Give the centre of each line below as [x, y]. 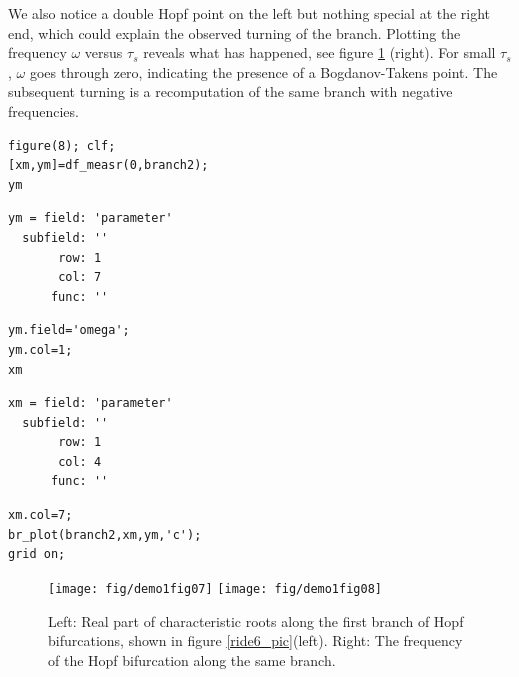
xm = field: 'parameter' [90, 403]
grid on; [37, 554]
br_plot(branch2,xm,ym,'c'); [105, 534]
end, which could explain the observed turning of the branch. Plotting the [234, 32]
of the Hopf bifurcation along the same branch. [192, 659]
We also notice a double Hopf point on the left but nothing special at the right [249, 13]
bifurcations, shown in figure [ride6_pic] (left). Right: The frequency [255, 640]
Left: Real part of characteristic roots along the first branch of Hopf [256, 620]
